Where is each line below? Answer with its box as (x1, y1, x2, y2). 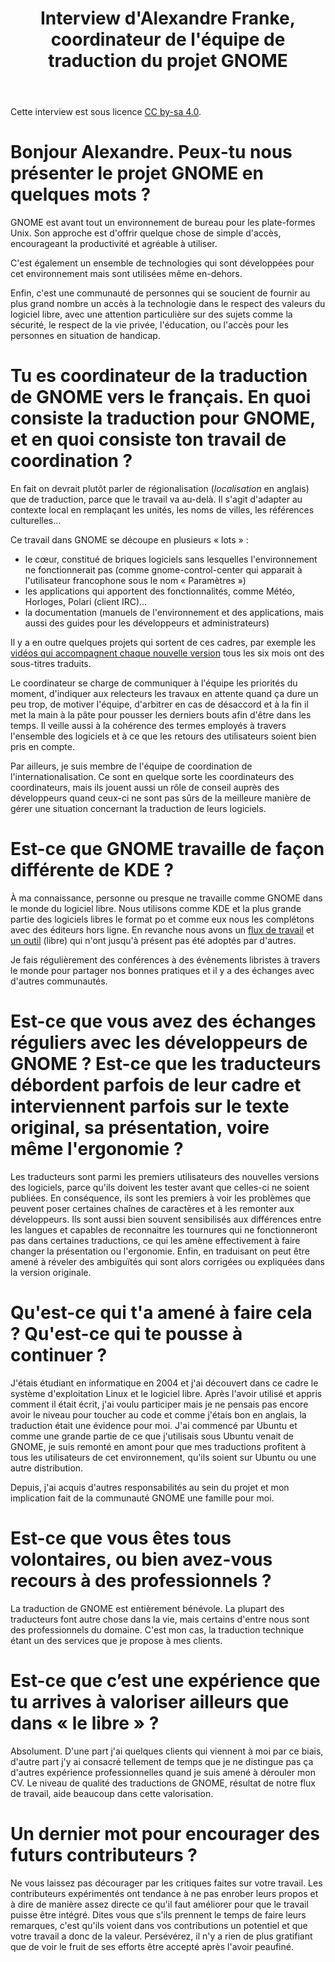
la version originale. (10, 1266, 92, 1278)
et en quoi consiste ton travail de (10, 428, 287, 451)
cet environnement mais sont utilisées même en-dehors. (10, 268, 243, 280)
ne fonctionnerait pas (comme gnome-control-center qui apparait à (24, 564, 303, 576)
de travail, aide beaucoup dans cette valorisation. (10, 1787, 214, 1799)
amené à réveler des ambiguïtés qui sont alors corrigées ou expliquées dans (10, 1255, 325, 1267)
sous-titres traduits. (10, 658, 92, 670)
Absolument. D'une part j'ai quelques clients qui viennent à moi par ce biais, (10, 1745, 324, 1757)
